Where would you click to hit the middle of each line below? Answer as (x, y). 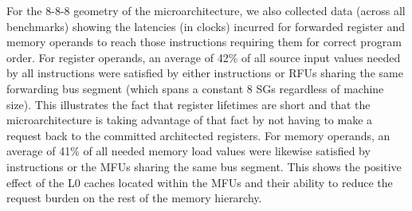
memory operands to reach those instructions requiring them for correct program (204, 42)
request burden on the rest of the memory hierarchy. (134, 198)
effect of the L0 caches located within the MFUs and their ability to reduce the (200, 182)
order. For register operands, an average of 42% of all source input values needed (204, 57)
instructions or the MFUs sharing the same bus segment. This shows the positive (204, 166)
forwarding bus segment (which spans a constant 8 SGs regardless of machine (195, 88)
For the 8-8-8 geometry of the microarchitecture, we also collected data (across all (206, 10)
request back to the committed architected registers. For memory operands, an (198, 135)
